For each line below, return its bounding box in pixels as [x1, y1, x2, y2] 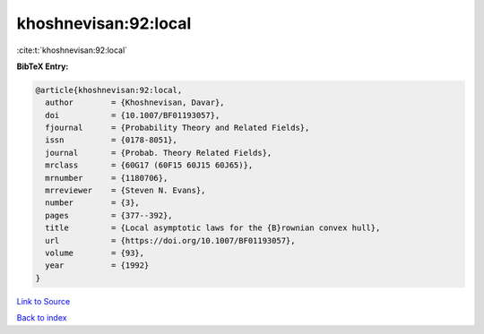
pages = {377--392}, [45, 210, 174, 220]
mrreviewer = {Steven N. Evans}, [45, 185, 206, 196]
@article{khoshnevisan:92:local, [35, 85, 183, 95]
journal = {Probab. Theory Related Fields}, [45, 148, 272, 158]
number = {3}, [45, 198, 141, 208]
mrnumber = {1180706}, [45, 173, 169, 183]
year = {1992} [45, 261, 150, 270]
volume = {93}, [45, 248, 145, 258]
